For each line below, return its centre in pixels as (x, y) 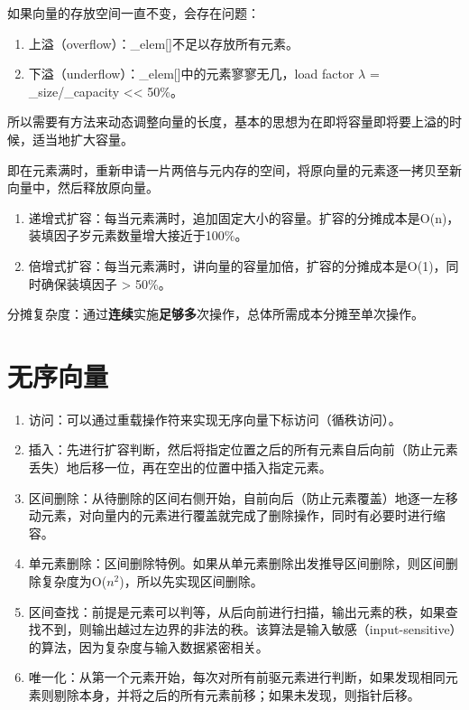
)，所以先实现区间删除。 (191, 581)
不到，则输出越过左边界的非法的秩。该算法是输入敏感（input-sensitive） (248, 629)
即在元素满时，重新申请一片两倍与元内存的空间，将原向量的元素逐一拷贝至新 (234, 169)
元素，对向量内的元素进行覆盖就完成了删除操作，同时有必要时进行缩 (243, 515)
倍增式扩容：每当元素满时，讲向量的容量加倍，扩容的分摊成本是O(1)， (237, 265)
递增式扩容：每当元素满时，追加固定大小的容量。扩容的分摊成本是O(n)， (244, 217)
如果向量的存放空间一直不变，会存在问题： (133, 13)
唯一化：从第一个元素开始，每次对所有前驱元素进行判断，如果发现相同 (237, 677)
